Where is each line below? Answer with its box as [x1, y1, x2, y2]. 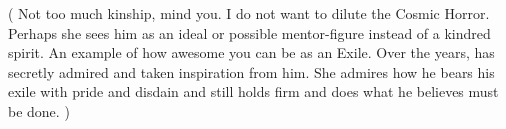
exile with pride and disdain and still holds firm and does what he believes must [8, 81, 499, 102]
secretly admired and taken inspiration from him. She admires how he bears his [8, 61, 495, 82]
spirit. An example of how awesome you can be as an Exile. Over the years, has [8, 42, 495, 63]
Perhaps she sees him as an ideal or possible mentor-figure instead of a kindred [8, 22, 491, 43]
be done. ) [8, 100, 70, 121]
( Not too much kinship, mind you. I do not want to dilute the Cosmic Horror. [8, 3, 490, 23]
